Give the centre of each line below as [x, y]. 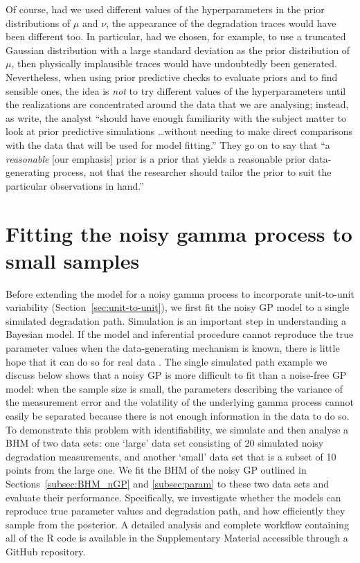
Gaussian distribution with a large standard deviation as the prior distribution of [178, 50]
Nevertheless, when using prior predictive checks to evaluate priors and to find [172, 77]
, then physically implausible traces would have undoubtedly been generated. [174, 63]
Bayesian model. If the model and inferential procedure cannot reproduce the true [180, 334]
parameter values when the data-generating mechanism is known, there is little [173, 348]
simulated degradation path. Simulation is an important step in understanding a [176, 320]
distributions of [38, 23]
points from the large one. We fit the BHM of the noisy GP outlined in [156, 470]
